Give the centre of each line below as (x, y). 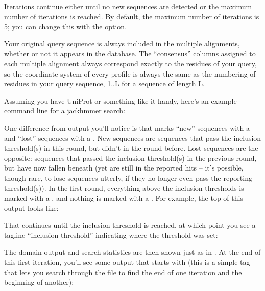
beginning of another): (39, 282)
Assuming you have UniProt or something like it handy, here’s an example (121, 100)
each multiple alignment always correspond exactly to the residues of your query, (130, 63)
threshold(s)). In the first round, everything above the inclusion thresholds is (124, 188)
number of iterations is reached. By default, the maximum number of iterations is (132, 16)
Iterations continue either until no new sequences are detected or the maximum (128, 6)
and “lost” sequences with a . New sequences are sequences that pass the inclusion (133, 138)
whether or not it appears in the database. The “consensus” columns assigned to (130, 53)
